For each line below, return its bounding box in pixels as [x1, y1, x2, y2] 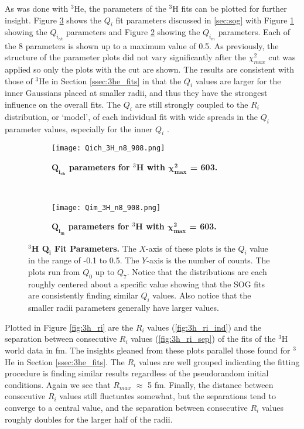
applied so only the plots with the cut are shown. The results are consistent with [5, 63, 295, 75]
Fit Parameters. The [54, 242, 136, 254]
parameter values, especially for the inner [5, 122, 153, 135]
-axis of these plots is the [146, 242, 235, 254]
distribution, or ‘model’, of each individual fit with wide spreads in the [5, 110, 258, 122]
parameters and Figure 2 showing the [66, 26, 200, 38]
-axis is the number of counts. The [146, 254, 270, 266]
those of [5, 74, 33, 87]
